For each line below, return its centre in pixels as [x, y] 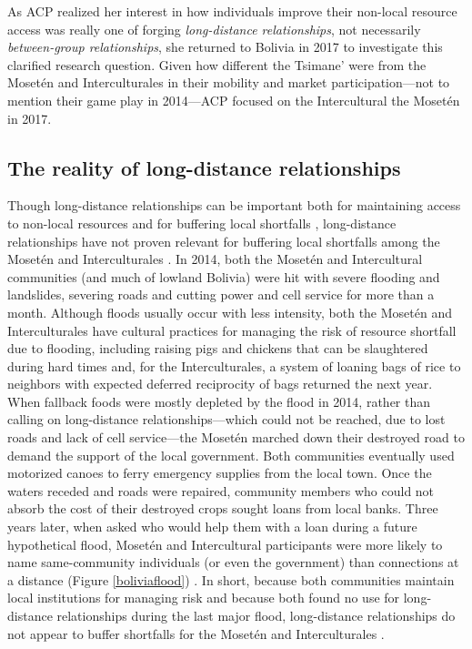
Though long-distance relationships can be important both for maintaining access [234, 205]
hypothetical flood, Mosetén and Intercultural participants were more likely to [225, 544]
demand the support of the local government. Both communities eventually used [231, 455]
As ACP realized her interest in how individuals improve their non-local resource [232, 11]
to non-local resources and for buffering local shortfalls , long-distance [202, 223]
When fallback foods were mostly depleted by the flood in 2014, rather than [219, 401]
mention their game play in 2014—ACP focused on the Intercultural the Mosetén [234, 100]
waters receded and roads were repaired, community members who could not [221, 490]
